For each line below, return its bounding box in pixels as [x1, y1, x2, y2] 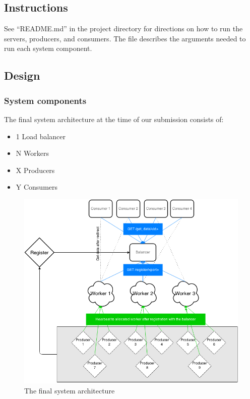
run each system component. [4, 43, 92, 53]
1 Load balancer [16, 131, 66, 141]
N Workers [16, 148, 49, 158]
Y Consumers [16, 182, 58, 192]
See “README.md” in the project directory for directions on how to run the [4, 23, 243, 34]
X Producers [16, 164, 55, 175]
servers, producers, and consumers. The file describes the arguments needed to [4, 33, 246, 43]
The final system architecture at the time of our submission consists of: [4, 113, 224, 124]
